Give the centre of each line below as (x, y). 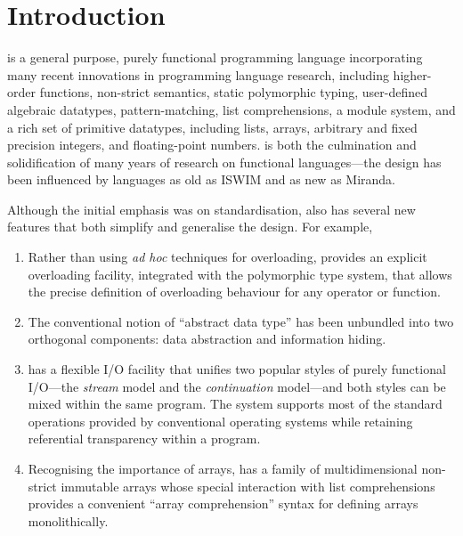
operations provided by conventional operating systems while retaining (220, 421)
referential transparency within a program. (144, 439)
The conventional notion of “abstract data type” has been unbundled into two (241, 321)
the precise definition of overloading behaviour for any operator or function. (234, 292)
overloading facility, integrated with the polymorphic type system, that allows (240, 274)
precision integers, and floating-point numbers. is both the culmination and (212, 145)
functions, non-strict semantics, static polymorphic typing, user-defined (234, 92)
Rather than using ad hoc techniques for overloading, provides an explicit (227, 257)
